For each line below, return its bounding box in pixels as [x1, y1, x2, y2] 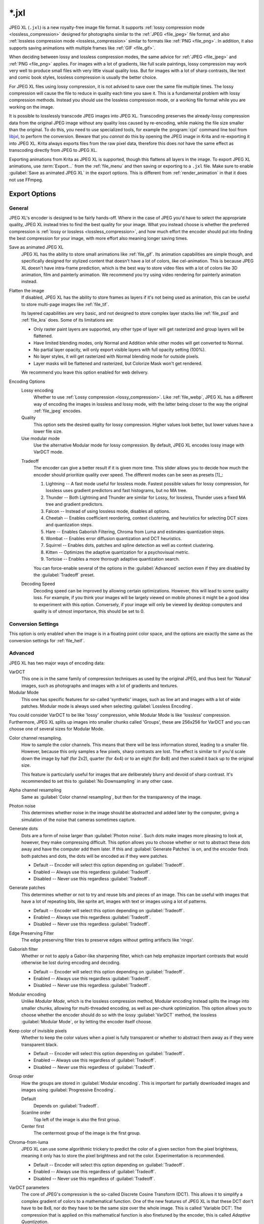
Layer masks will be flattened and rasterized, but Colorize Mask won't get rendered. [33, 360, 203, 366]
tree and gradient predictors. [45, 501, 104, 507]
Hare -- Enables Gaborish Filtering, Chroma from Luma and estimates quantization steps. [45, 529, 225, 535]
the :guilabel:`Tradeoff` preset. [33, 572, 95, 578]
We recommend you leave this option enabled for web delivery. [21, 370, 149, 376]
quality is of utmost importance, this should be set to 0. [33, 609, 145, 614]
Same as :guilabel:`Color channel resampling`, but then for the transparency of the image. [21, 794, 202, 800]
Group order [9, 1073, 34, 1079]
